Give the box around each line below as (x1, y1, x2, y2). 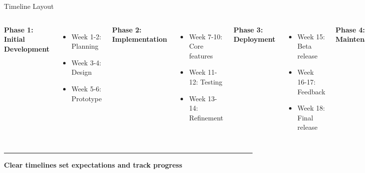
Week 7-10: (189, 31, 222, 41)
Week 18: (297, 103, 325, 113)
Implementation (112, 34, 167, 44)
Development (4, 43, 50, 54)
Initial (4, 34, 25, 44)
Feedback (297, 86, 326, 96)
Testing (200, 76, 222, 86)
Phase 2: (112, 24, 142, 34)
